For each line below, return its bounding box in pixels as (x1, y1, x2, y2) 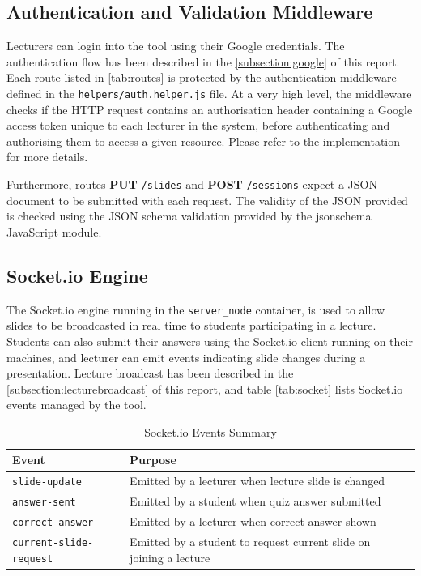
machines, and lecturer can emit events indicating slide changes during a (6, 348, 366, 365)
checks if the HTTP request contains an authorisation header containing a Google (6, 100, 413, 117)
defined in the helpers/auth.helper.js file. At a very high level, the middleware (6, 84, 412, 101)
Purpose (130, 451, 176, 468)
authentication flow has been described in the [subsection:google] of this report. (6, 53, 400, 70)
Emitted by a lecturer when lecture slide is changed (130, 472, 385, 489)
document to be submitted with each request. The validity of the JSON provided (6, 191, 408, 208)
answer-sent (12, 497, 76, 509)
